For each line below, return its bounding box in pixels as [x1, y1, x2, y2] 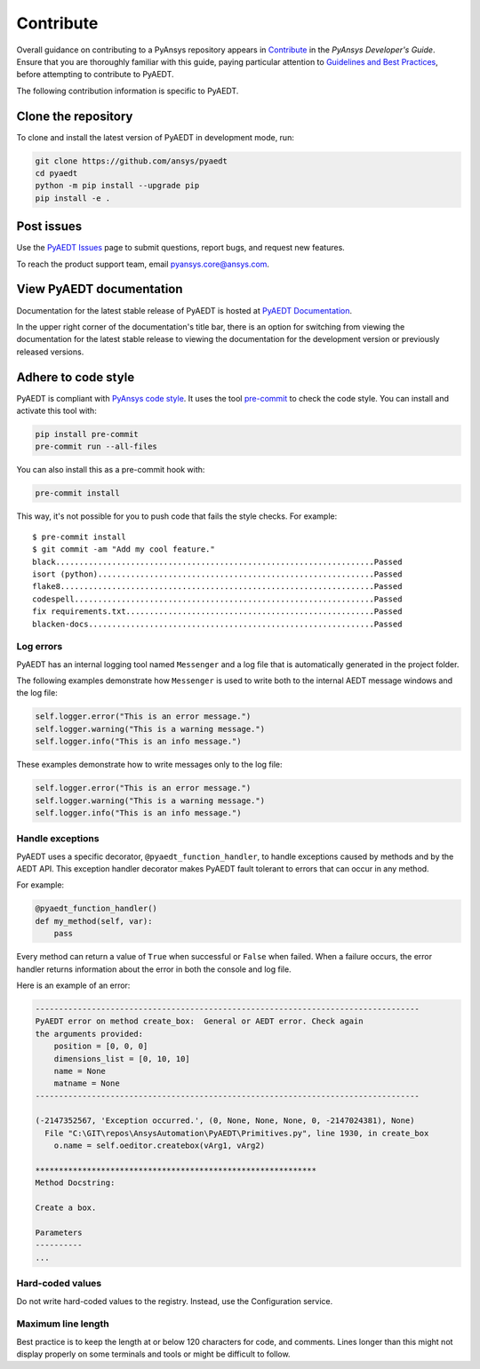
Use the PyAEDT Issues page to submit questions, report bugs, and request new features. [16, 243, 346, 253]
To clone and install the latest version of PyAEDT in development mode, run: [16, 131, 295, 142]
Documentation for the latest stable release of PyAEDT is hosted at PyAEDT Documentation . [16, 305, 353, 315]
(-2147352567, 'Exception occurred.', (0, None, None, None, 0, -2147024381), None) [35, 1116, 415, 1126]
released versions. [16, 346, 84, 357]
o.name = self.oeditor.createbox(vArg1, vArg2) [53, 1141, 266, 1150]
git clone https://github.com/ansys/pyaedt [35, 155, 228, 166]
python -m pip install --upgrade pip [35, 180, 200, 191]
